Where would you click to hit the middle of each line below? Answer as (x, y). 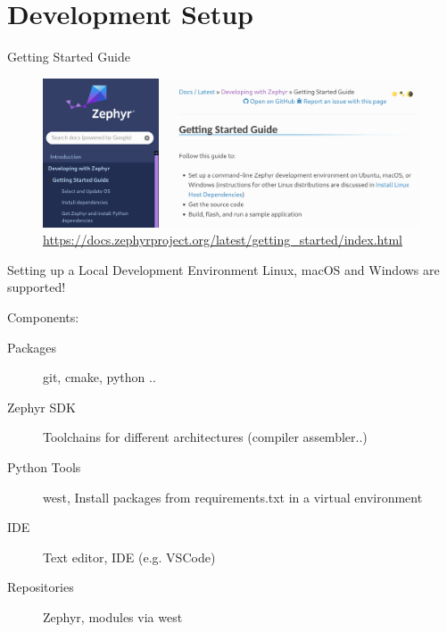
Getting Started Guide (69, 57)
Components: (43, 316)
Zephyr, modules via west (113, 616)
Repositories (41, 587)
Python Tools (44, 466)
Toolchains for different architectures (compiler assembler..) (205, 437)
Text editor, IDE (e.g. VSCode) (129, 557)
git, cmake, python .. (99, 377)
